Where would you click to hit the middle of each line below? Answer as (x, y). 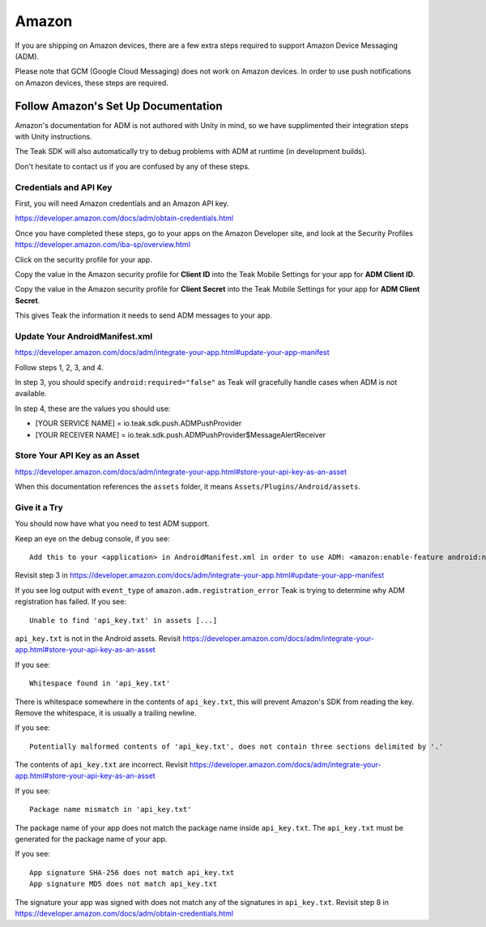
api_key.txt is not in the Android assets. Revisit (98, 638)
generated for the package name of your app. (91, 839)
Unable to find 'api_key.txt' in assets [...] (124, 620)
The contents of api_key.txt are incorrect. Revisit (101, 765)
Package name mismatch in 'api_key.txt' (111, 810)
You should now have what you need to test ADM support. (112, 523)
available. (31, 394)
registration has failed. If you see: (71, 602)
